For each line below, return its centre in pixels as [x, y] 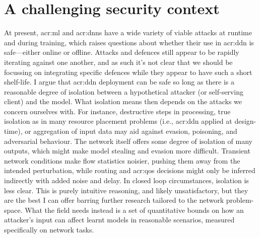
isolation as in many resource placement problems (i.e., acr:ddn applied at [118, 121]
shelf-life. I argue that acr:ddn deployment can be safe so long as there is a [119, 82]
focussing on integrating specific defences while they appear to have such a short [128, 72]
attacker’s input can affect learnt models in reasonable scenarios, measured [119, 220]
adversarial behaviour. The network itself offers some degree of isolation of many [128, 141]
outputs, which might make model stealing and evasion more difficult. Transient [127, 151]
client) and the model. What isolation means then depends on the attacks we [123, 101]
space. [13, 210]
